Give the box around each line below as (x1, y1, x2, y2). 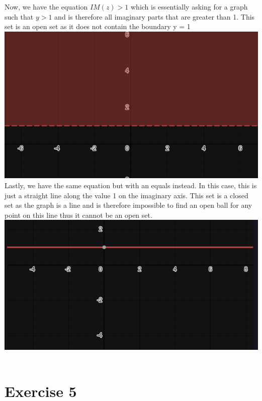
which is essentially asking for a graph (130, 2, 248, 12)
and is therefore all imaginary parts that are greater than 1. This (54, 11, 255, 22)
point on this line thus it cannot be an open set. (5, 209, 152, 220)
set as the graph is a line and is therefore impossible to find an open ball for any (5, 200, 252, 210)
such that (5, 11, 34, 22)
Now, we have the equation (5, 2, 88, 12)
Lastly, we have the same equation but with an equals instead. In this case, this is (5, 180, 257, 190)
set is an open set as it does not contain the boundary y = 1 (5, 21, 191, 32)
